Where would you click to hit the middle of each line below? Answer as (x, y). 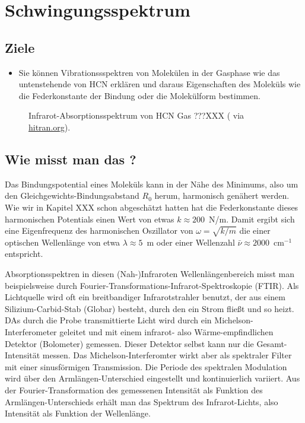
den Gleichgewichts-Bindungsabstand (72, 195)
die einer (255, 230)
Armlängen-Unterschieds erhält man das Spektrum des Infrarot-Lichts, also (142, 401)
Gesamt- (272, 343)
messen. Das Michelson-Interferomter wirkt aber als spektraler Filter (167, 355)
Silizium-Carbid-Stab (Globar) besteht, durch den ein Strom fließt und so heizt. (150, 308)
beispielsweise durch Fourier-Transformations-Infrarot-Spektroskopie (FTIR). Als (152, 285)
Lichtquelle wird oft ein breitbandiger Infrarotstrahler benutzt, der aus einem (145, 297)
